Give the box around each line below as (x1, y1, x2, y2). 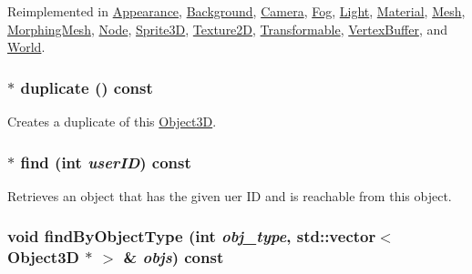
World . (7, 37, 46, 56)
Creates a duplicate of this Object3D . (7, 112, 217, 130)
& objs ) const (123, 246, 224, 269)
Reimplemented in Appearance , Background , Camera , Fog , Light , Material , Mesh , (7, 2, 466, 20)
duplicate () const (20, 76, 153, 98)
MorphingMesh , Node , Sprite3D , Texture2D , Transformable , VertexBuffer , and (7, 19, 448, 38)
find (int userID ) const (20, 150, 191, 173)
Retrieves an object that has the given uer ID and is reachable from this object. (7, 186, 452, 205)
